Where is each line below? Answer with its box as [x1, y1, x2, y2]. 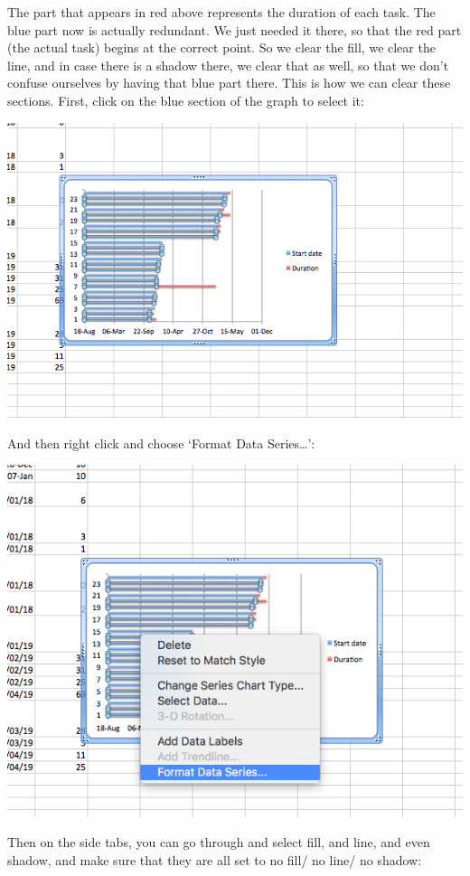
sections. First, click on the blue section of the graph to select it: [7, 90, 364, 109]
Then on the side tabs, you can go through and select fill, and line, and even [7, 833, 430, 852]
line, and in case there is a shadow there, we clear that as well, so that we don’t [7, 55, 449, 74]
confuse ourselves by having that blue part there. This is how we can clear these [7, 73, 451, 92]
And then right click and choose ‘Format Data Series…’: [7, 433, 315, 452]
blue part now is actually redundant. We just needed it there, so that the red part [7, 20, 462, 39]
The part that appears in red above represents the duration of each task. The [7, 3, 436, 21]
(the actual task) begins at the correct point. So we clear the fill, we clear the [7, 38, 436, 57]
